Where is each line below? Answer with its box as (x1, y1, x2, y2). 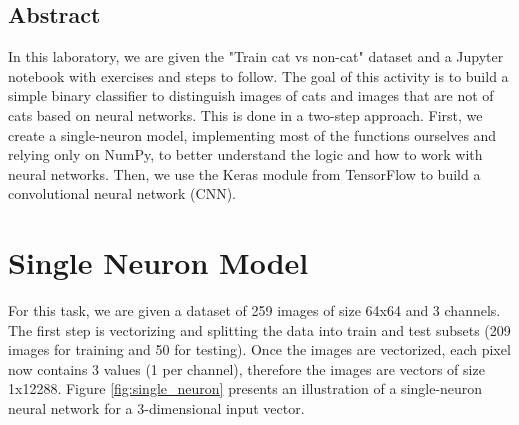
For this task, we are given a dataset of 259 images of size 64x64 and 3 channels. (8, 300, 501, 321)
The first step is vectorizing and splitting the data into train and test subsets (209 (8, 319, 511, 340)
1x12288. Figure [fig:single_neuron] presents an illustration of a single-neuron (8, 378, 483, 399)
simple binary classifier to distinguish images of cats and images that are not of (8, 85, 494, 106)
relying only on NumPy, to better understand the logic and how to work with (8, 144, 483, 165)
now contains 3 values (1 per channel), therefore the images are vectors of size (8, 358, 485, 379)
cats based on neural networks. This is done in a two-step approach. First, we (8, 104, 483, 125)
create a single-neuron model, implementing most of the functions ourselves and (8, 124, 497, 145)
